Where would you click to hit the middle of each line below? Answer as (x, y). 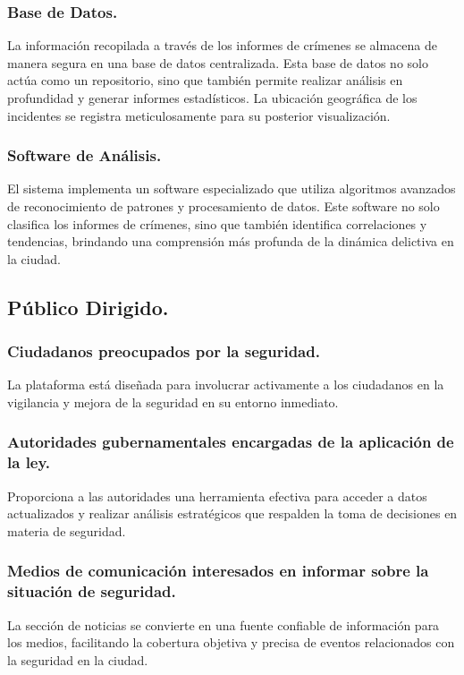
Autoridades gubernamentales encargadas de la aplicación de (231, 442)
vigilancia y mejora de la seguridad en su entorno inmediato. (173, 402)
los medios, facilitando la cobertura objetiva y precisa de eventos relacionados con (231, 642)
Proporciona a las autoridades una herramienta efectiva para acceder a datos (217, 496)
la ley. (29, 462)
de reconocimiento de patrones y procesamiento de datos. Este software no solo (224, 206)
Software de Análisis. (84, 155)
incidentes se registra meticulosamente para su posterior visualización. (199, 115)
